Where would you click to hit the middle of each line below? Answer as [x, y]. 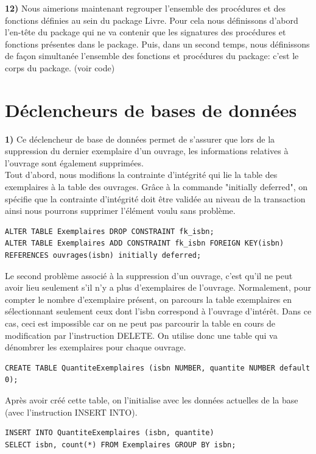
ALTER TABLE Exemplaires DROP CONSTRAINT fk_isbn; [110, 231]
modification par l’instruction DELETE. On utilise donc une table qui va [141, 335]
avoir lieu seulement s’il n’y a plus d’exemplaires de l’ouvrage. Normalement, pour [158, 287]
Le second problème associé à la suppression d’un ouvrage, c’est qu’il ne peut [149, 275]
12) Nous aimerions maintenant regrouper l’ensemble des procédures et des [145, 8]
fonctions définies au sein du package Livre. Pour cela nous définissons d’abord [152, 20]
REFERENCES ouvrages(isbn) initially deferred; [103, 256]
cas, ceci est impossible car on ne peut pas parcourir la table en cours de [140, 323]
